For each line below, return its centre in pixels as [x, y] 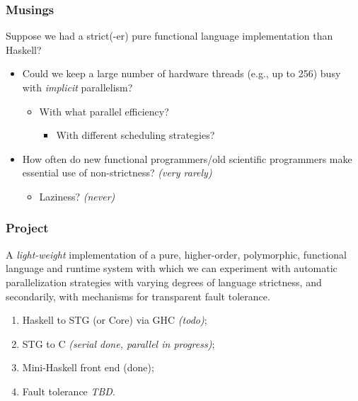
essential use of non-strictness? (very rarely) [117, 173]
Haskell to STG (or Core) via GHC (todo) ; [115, 320]
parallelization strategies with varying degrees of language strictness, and [164, 282]
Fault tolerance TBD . [69, 391]
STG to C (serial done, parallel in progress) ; [119, 343]
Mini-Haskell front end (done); [88, 367]
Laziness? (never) [77, 196]
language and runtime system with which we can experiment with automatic [172, 268]
